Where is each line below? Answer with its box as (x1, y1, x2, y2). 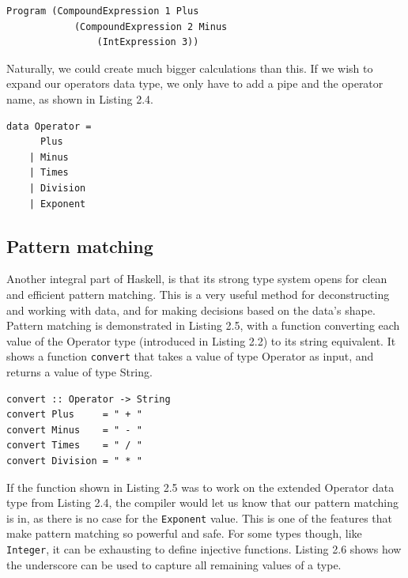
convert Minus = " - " (6, 424, 142, 436)
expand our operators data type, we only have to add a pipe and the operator (6, 75, 383, 92)
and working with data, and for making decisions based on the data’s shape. (6, 301, 376, 318)
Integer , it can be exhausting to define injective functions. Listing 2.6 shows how (6, 540, 402, 557)
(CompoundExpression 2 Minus (74, 21, 228, 32)
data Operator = (6, 120, 92, 132)
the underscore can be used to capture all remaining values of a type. (6, 556, 342, 572)
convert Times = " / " (6, 440, 142, 451)
